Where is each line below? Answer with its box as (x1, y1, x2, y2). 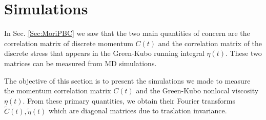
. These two (225, 48, 262, 58)
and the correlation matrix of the (158, 37, 262, 48)
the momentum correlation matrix (4, 85, 111, 96)
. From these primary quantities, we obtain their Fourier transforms (23, 95, 235, 106)
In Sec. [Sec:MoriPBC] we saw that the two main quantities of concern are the (4, 28, 250, 38)
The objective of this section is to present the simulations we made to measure (4, 75, 251, 86)
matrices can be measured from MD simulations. (4, 57, 157, 68)
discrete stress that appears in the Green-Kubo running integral (4, 48, 204, 58)
